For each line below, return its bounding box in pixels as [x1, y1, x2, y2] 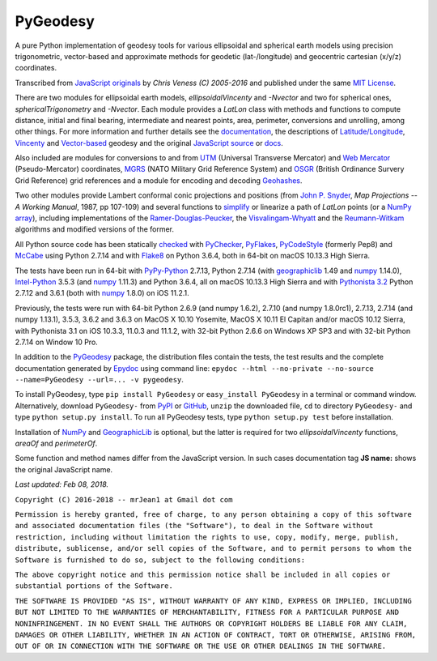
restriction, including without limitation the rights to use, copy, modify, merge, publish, [15, 532, 400, 542]
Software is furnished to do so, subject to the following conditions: [15, 555, 306, 565]
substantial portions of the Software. [15, 582, 173, 591]
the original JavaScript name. [15, 464, 113, 474]
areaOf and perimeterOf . [15, 438, 98, 449]
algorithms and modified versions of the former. [15, 224, 174, 234]
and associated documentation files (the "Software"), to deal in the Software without [15, 521, 374, 531]
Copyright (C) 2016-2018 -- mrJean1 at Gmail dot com [15, 495, 233, 504]
